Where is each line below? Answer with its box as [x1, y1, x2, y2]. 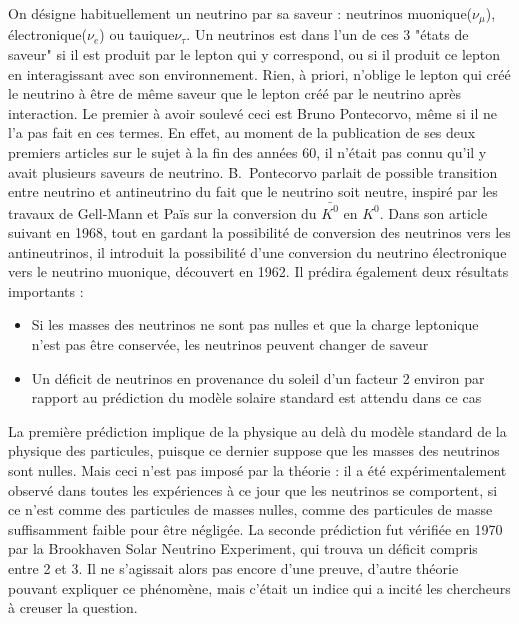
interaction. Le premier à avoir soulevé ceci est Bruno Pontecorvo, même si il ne [8, 102, 498, 123]
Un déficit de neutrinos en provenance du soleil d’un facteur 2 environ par [31, 367, 485, 388]
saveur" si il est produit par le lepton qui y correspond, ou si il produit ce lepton [8, 44, 500, 65]
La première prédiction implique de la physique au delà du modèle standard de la [8, 420, 507, 441]
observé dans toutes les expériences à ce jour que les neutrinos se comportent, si [8, 479, 498, 500]
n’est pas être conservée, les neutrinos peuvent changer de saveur [31, 334, 429, 355]
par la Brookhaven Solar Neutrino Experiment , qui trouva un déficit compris [8, 538, 478, 559]
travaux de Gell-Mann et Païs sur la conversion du [8, 202, 317, 223]
